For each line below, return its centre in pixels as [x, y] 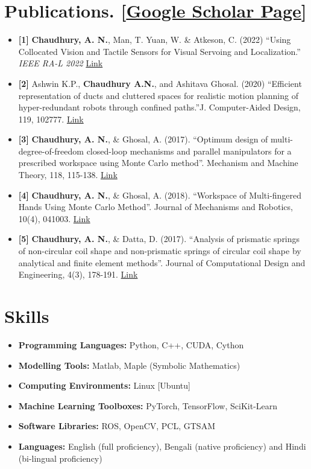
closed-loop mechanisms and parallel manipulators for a [189, 151]
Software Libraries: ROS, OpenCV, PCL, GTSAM [117, 426]
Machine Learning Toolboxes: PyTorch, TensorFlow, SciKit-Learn [148, 405]
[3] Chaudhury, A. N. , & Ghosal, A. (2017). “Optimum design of [143, 139]
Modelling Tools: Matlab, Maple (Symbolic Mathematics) [129, 365]
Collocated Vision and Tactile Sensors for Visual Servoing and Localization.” [159, 51]
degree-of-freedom [51, 151]
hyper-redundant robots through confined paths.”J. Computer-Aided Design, [159, 107]
